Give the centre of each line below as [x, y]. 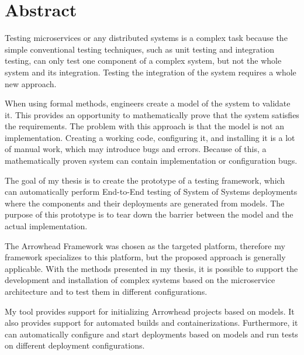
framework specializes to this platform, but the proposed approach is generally [145, 257]
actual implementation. [46, 226]
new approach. [31, 83]
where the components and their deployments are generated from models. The [145, 203]
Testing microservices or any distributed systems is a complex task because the [146, 38]
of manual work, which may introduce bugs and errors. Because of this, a [136, 149]
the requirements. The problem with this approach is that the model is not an [145, 126]
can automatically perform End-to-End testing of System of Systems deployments [151, 192]
